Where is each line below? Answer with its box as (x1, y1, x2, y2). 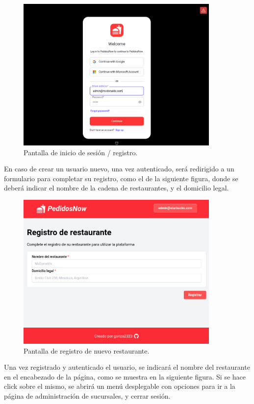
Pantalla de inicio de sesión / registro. (24, 147, 138, 157)
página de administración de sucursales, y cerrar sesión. (4, 391, 171, 401)
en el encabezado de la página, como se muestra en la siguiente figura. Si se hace (4, 371, 246, 381)
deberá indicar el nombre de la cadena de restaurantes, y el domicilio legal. (4, 183, 229, 193)
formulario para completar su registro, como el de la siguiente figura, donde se (4, 173, 238, 183)
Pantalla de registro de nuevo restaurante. (24, 345, 150, 356)
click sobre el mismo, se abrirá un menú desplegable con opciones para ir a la (4, 381, 235, 391)
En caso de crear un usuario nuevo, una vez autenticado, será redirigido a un (4, 164, 234, 174)
